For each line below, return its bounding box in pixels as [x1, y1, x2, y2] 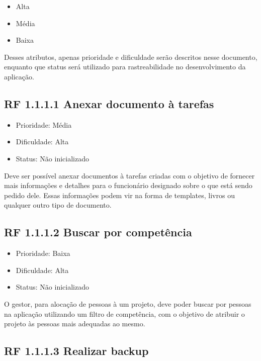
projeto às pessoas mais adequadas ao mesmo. [4, 318, 145, 329]
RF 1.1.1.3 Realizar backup [4, 343, 149, 358]
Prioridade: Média [16, 119, 72, 130]
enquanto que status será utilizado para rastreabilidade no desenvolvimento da [4, 61, 246, 72]
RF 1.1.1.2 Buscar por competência [4, 224, 192, 240]
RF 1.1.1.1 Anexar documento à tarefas [4, 96, 214, 111]
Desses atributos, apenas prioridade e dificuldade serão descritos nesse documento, [4, 51, 257, 62]
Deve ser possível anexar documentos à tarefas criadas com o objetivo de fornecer [4, 170, 255, 180]
